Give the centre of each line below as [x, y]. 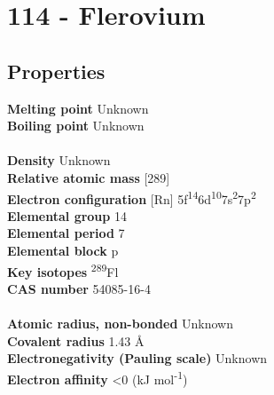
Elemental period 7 [66, 233]
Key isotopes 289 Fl [63, 270]
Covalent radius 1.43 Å [76, 340]
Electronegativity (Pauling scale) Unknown [137, 358]
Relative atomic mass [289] [89, 177]
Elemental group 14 [67, 215]
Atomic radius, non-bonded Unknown [121, 324]
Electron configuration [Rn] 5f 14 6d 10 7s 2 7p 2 [132, 197]
